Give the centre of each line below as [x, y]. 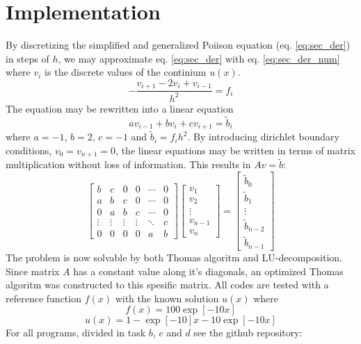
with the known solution [167, 298]
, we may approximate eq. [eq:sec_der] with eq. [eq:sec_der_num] [199, 58]
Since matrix [33, 271]
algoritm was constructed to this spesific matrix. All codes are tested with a [167, 285]
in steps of [27, 58]
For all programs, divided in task [76, 333]
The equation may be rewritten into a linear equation [120, 108]
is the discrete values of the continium [126, 72]
